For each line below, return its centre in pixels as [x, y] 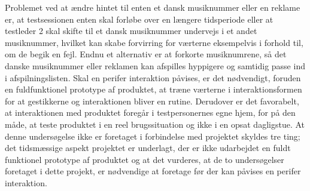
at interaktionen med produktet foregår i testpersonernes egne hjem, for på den [150, 113]
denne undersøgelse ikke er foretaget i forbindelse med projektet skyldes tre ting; [153, 136]
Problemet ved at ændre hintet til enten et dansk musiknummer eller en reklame [153, 7]
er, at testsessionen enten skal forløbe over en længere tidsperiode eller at [139, 19]
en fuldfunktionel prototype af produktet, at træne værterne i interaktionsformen [154, 89]
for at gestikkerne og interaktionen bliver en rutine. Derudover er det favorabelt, [152, 101]
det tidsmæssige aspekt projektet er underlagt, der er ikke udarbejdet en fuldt [148, 148]
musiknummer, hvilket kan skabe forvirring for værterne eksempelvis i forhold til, [154, 42]
